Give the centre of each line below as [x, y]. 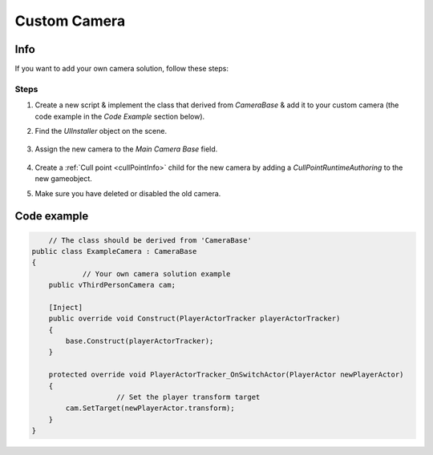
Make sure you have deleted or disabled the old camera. [128, 193]
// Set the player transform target [188, 397]
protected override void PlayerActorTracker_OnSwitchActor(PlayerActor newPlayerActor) [226, 375]
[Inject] [66, 307]
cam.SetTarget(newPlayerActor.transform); [150, 408]
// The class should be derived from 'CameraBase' [150, 240]
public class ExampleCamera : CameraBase [114, 251]
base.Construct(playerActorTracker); [140, 341]
